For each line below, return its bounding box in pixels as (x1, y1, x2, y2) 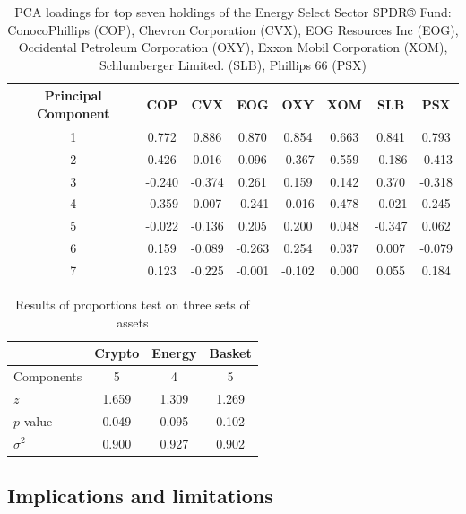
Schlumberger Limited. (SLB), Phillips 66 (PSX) (99, 55, 367, 74)
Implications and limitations (7, 482, 273, 510)
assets (116, 312, 149, 331)
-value (20, 411, 53, 430)
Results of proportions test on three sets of (15, 294, 250, 313)
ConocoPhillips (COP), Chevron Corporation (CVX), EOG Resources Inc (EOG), (7, 20, 459, 39)
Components (13, 367, 82, 385)
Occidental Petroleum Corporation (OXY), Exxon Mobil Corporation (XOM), (18, 38, 448, 57)
